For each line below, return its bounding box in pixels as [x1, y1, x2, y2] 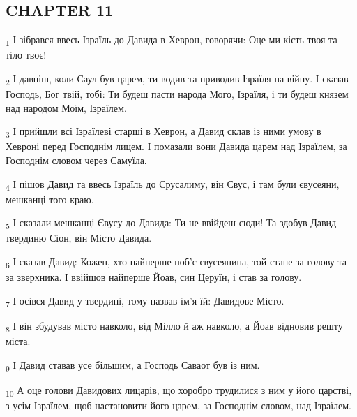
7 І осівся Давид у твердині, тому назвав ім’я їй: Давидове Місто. [6, 293, 284, 309]
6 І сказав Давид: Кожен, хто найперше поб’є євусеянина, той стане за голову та [6, 254, 347, 270]
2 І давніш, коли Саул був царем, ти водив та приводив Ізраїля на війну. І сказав [6, 71, 349, 87]
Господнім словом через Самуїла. [6, 152, 147, 167]
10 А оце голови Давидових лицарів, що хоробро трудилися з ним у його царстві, [6, 382, 352, 399]
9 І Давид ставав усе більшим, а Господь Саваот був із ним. [6, 357, 260, 374]
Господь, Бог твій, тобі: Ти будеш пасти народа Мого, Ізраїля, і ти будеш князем [6, 87, 349, 101]
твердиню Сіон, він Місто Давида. [6, 231, 152, 245]
